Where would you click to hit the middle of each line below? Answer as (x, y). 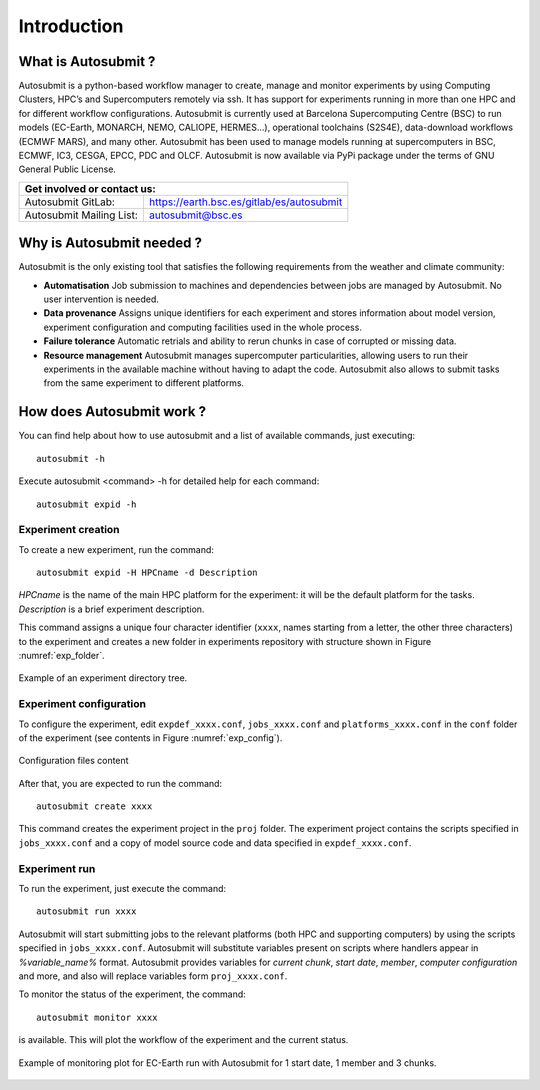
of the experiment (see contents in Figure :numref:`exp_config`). (150, 737)
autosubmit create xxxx (94, 806)
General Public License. (67, 169)
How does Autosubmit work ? (112, 411)
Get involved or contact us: (90, 188)
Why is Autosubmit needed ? (110, 243)
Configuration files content (73, 761)
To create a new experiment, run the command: (116, 549)
